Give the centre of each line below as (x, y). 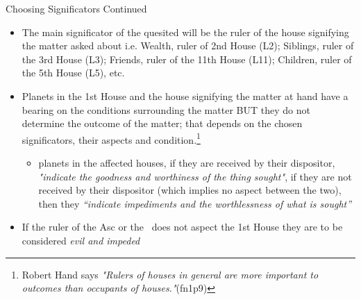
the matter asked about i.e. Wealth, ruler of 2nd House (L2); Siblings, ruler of (188, 45)
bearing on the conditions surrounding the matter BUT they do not (166, 109)
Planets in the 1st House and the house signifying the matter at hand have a (185, 95)
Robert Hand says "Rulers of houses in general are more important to (170, 274)
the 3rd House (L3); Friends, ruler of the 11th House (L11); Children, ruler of (187, 59)
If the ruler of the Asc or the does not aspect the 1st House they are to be (182, 227)
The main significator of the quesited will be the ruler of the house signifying (185, 32)
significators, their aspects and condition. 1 (111, 138)
